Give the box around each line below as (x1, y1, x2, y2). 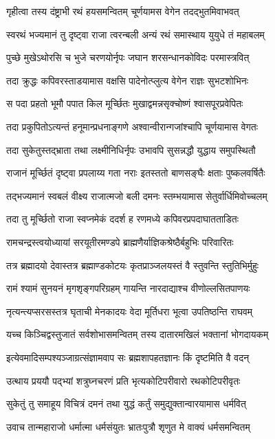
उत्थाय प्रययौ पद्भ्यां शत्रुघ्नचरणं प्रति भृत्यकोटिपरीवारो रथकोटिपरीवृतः (6, 373, 241, 387)
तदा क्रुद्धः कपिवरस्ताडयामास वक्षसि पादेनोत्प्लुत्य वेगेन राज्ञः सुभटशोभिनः (6, 73, 249, 87)
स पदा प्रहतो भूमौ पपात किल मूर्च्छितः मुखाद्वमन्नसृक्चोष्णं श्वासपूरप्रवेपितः (6, 96, 243, 111)
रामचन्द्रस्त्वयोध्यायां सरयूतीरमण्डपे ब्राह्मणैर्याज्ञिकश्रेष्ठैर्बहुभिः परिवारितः (6, 234, 234, 249)
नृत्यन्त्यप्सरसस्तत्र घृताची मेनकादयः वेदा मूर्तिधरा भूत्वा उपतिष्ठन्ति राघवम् (6, 304, 253, 318)
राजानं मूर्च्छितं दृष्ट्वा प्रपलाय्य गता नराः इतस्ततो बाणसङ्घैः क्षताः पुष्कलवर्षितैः (6, 166, 265, 180)
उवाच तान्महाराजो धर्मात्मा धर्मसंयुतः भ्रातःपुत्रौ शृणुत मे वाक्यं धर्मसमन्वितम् (6, 419, 250, 434)
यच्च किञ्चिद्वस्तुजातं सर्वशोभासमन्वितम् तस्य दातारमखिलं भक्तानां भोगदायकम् (6, 327, 269, 341)
